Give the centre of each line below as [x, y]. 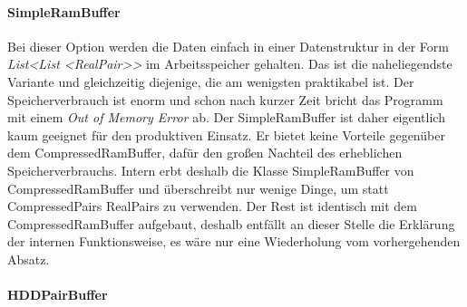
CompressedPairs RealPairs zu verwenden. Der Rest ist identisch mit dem [212, 206]
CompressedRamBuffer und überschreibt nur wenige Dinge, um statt [198, 188]
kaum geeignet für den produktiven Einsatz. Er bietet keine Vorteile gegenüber [226, 134]
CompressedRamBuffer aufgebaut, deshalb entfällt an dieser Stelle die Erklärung [231, 223]
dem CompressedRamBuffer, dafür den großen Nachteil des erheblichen [205, 153]
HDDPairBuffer [58, 295]
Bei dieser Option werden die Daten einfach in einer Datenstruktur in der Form [228, 46]
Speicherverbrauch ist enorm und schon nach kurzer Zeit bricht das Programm [225, 99]
